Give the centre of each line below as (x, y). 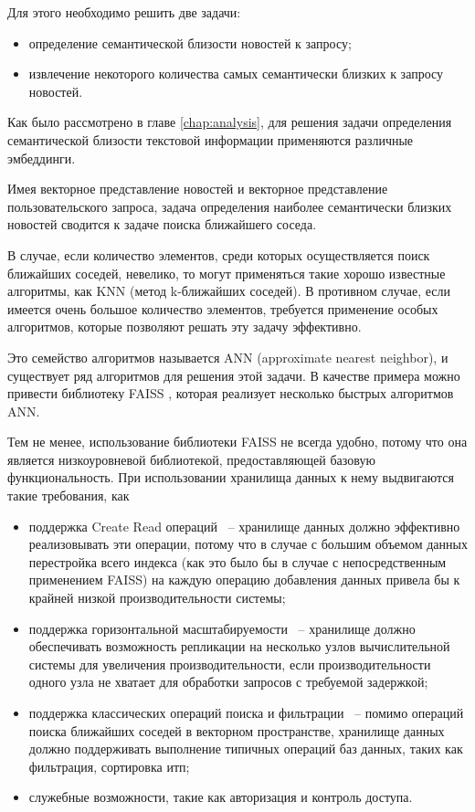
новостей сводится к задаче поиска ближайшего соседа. (162, 224)
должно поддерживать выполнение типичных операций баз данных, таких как (246, 749)
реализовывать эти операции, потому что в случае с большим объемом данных (248, 544)
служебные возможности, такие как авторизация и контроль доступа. (221, 797)
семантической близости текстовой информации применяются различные (211, 139)
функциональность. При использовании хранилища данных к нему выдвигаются (231, 477)
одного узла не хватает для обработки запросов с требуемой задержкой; (228, 682)
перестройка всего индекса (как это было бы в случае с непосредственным (237, 561)
